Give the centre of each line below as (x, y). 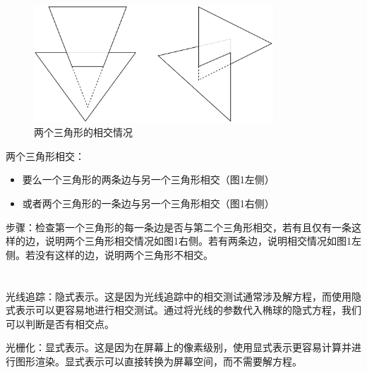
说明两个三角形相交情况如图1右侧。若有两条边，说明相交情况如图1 (198, 241)
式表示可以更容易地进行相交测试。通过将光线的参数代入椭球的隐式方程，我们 (183, 310)
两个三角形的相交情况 (83, 132)
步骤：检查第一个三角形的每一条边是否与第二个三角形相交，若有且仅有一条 (179, 227)
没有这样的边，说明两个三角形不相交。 (124, 254)
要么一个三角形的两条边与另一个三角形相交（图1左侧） (148, 179)
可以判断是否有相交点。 (60, 323)
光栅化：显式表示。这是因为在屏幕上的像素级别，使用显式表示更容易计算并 (179, 347)
